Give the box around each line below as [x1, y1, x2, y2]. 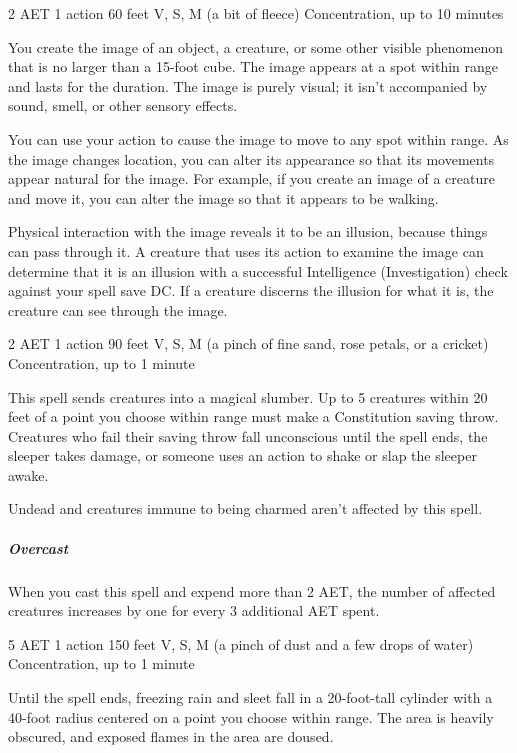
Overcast [8, 537, 69, 558]
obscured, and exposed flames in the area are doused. [8, 726, 334, 747]
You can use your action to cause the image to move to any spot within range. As [8, 128, 509, 149]
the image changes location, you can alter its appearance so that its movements [8, 148, 495, 169]
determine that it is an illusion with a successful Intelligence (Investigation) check [8, 260, 508, 281]
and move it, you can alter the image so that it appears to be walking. [8, 187, 439, 208]
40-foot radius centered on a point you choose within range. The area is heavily [8, 706, 494, 727]
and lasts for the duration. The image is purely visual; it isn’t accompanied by [8, 75, 488, 96]
